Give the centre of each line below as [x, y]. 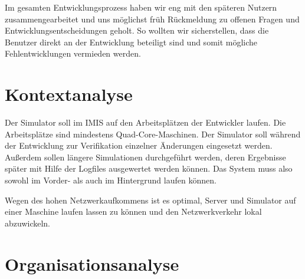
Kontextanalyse [69, 94]
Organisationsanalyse [92, 263]
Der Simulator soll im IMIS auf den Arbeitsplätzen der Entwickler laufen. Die [145, 122]
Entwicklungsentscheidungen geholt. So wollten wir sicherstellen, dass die [137, 30]
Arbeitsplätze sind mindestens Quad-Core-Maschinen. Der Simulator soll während [153, 134]
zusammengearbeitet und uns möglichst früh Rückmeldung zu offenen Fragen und [152, 19]
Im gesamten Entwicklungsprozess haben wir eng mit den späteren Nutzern [141, 7]
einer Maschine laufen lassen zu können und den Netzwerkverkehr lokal [133, 211]
